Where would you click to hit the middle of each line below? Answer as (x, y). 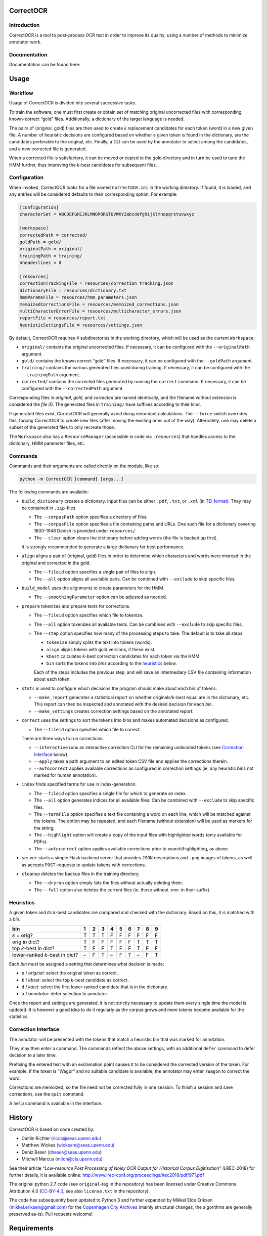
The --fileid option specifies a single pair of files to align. (95, 572)
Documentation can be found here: (45, 65)
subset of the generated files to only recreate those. (62, 427)
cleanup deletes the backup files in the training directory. (81, 874)
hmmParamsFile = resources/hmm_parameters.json (78, 297)
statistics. (19, 1016)
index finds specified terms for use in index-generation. (79, 784)
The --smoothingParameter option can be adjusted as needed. (101, 597)
